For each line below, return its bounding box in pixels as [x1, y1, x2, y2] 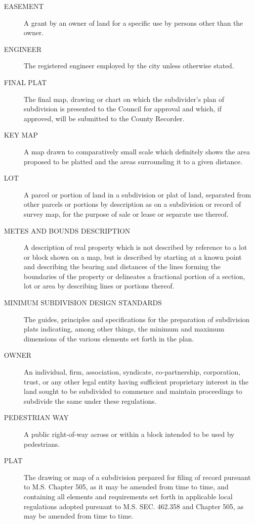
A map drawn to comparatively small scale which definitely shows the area [24, 146, 250, 156]
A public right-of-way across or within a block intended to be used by [24, 429, 235, 439]
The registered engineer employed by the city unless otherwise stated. [24, 60, 234, 71]
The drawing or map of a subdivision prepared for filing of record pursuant [24, 472, 251, 482]
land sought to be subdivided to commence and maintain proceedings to [24, 386, 243, 396]
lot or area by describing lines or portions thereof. [24, 281, 174, 291]
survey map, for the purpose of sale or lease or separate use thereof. [24, 208, 229, 219]
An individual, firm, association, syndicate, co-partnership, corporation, [24, 367, 241, 377]
